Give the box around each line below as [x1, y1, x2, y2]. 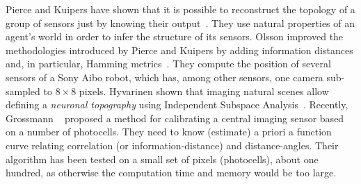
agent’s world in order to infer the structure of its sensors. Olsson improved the [6, 29, 344, 44]
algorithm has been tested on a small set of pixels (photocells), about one [6, 151, 319, 166]
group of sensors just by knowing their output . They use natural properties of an [6, 15, 355, 30]
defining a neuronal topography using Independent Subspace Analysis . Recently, [6, 97, 348, 112]
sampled [6, 83, 40, 98]
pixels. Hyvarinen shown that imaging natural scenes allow [79, 83, 329, 98]
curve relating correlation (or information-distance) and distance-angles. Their [6, 137, 339, 152]
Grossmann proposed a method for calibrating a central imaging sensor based [6, 110, 344, 125]
